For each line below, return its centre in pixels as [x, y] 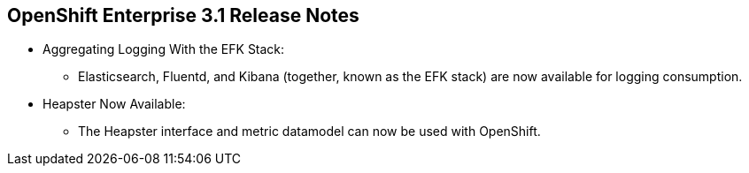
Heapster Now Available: [114, 104]
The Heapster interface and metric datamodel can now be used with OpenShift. [309, 132]
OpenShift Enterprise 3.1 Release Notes [183, 15]
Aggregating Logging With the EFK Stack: [164, 49]
